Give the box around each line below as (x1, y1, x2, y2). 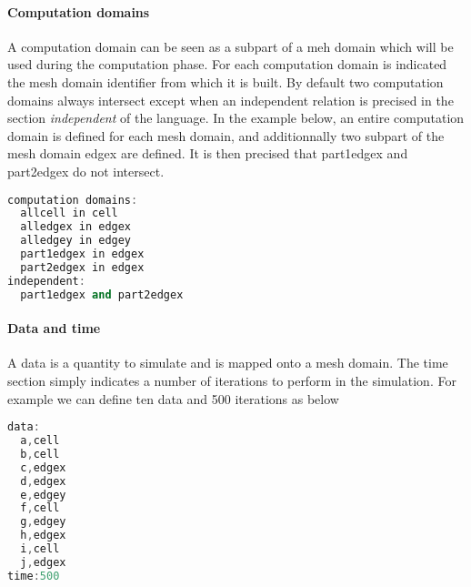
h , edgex (20, 529, 66, 542)
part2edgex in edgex (20, 260, 145, 274)
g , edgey (20, 515, 66, 529)
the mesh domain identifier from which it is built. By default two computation (7, 72, 444, 91)
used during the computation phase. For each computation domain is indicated (7, 55, 447, 74)
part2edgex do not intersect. (7, 161, 165, 180)
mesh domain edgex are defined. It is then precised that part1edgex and (7, 144, 408, 163)
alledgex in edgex (20, 220, 132, 234)
